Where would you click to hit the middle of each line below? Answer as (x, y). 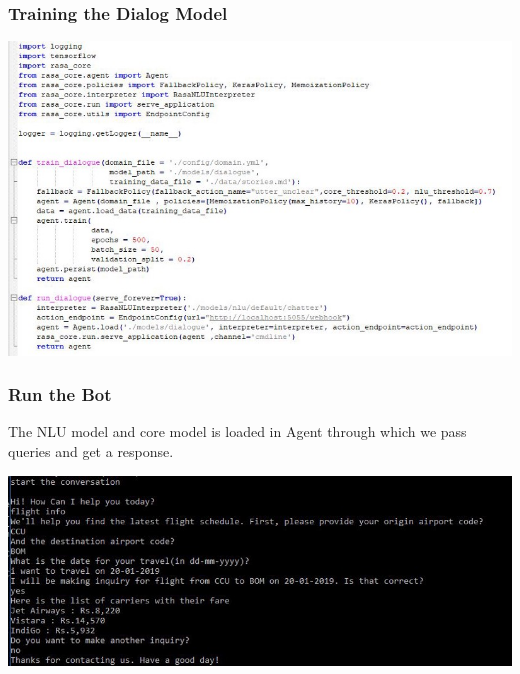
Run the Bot (60, 394)
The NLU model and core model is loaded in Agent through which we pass (237, 431)
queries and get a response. (91, 450)
